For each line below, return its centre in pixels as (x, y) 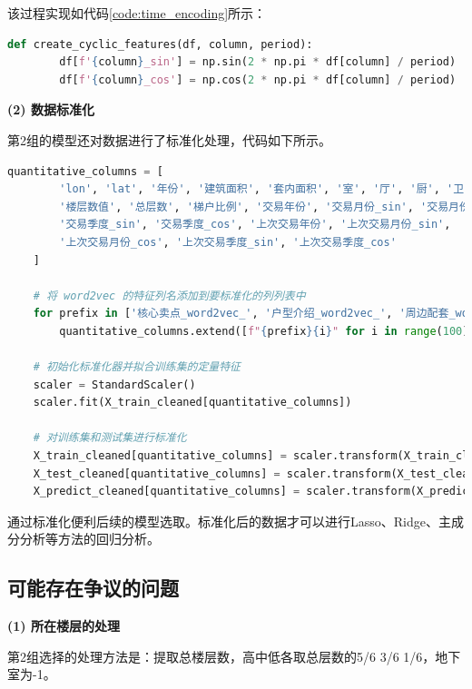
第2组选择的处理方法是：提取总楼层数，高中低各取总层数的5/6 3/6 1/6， (221, 656)
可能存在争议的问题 (93, 588)
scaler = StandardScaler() (114, 384)
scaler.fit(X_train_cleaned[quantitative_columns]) (192, 403)
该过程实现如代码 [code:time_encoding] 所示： (137, 13)
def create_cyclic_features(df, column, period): (160, 44)
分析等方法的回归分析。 (89, 539)
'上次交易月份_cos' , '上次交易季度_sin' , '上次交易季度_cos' (228, 242)
